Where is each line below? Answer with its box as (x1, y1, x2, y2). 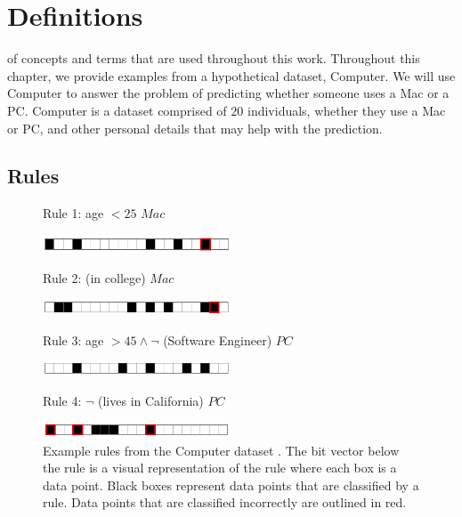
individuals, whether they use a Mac (247, 101, 446, 119)
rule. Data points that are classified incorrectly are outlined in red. (43, 493, 407, 512)
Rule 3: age (43, 330, 104, 349)
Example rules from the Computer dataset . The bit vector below (43, 440, 400, 459)
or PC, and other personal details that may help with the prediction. (7, 118, 383, 137)
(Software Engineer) (163, 330, 272, 349)
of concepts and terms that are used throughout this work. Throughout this (7, 49, 420, 68)
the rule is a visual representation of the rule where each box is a (43, 458, 397, 477)
